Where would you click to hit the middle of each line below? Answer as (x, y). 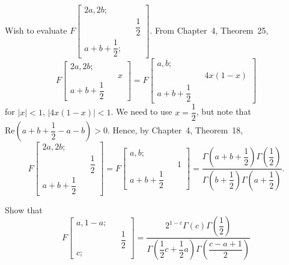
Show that (24, 209)
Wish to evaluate (36, 30)
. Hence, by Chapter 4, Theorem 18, (175, 130)
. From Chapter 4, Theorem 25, (209, 30)
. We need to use (141, 111)
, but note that (224, 111)
